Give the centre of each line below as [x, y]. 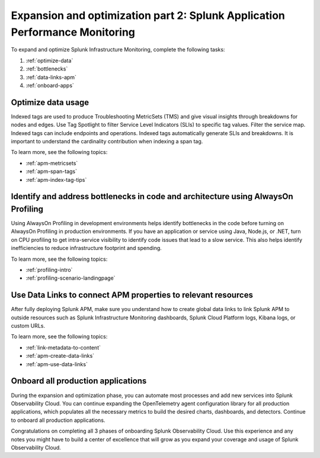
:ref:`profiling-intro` [49, 270]
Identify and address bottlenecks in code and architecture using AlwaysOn [152, 196]
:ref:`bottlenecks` [47, 69]
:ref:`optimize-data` [49, 60]
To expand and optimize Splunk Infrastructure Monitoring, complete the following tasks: [118, 50]
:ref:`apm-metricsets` [52, 163]
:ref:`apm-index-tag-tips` [56, 180]
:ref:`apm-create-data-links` [60, 356]
